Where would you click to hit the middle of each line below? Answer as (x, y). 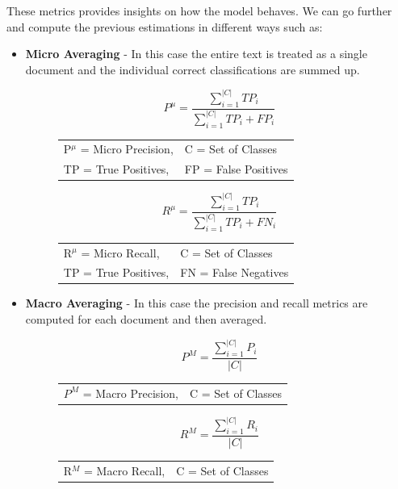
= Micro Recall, (120, 252)
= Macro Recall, (125, 470)
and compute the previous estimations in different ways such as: (165, 26)
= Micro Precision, (127, 149)
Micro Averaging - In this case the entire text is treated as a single (196, 54)
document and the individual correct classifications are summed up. (193, 69)
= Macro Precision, (130, 393)
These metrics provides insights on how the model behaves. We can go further (199, 10)
